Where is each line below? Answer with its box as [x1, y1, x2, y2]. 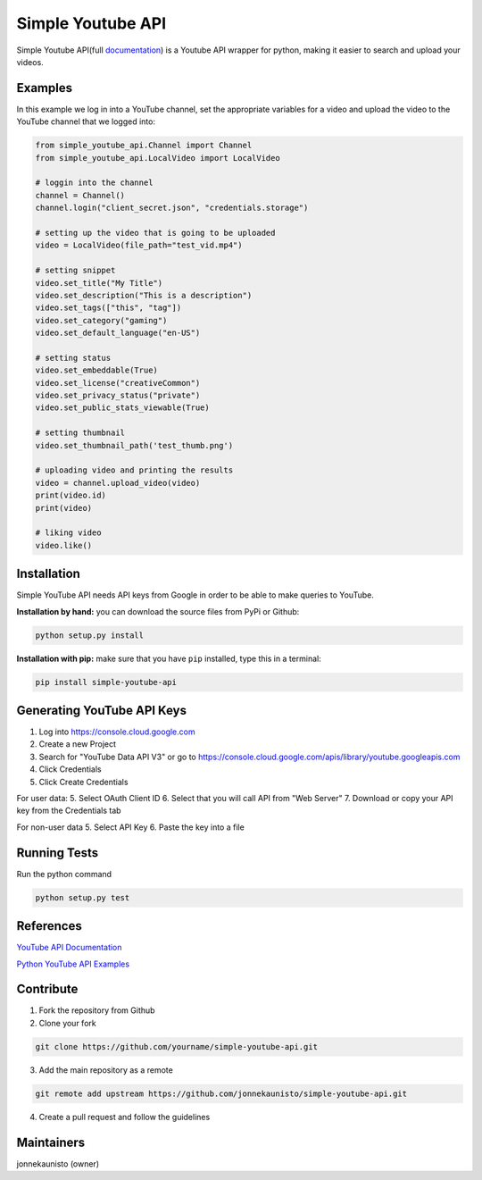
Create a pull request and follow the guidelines [38, 1111, 211, 1122]
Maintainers [16, 1134, 86, 1150]
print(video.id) [35, 490, 107, 500]
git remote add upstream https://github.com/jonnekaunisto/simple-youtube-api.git [35, 1088, 408, 1099]
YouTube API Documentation [16, 942, 122, 953]
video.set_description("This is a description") [35, 290, 253, 300]
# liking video [35, 528, 102, 538]
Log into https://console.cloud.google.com [38, 726, 195, 737]
